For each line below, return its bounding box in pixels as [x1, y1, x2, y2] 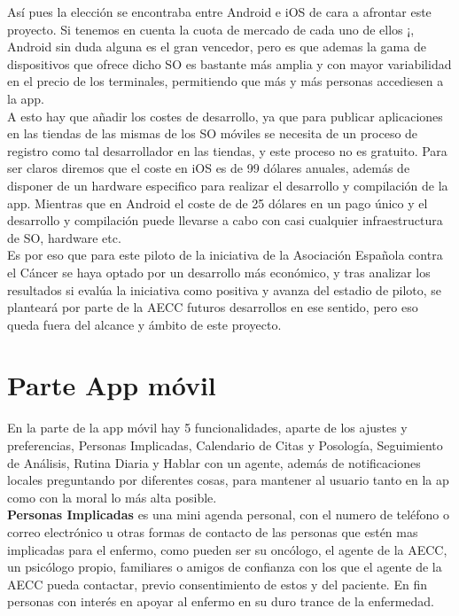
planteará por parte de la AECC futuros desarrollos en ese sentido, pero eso [7, 298, 418, 316]
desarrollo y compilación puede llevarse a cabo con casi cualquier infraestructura [7, 211, 443, 230]
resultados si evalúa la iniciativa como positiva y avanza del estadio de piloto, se [7, 280, 442, 299]
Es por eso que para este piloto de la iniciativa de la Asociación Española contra [7, 246, 443, 264]
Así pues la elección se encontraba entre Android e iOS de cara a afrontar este [7, 3, 432, 20]
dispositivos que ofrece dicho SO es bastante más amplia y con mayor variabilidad [7, 54, 452, 73]
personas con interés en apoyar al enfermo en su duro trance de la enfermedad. [7, 592, 435, 611]
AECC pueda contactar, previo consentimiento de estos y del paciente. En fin [7, 574, 427, 593]
